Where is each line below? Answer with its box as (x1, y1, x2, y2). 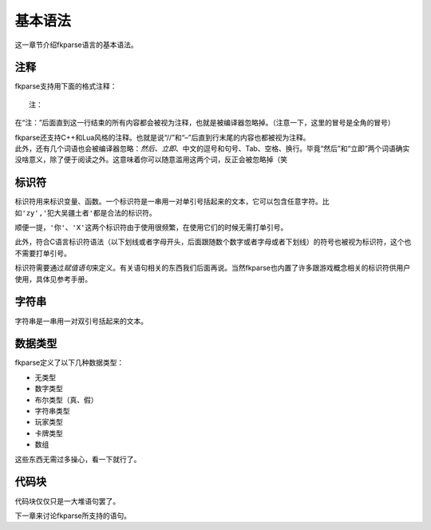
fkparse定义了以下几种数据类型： (14, 358, 125, 367)
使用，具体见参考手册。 (14, 274, 92, 283)
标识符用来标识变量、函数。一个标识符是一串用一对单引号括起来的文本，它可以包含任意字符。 (14, 196, 322, 207)
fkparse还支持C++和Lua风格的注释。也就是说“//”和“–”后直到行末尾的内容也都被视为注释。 (14, 132, 310, 142)
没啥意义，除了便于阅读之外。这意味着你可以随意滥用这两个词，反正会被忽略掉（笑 (14, 155, 287, 164)
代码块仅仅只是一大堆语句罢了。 (14, 496, 120, 506)
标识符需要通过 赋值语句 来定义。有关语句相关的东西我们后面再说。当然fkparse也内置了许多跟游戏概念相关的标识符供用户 (14, 263, 411, 273)
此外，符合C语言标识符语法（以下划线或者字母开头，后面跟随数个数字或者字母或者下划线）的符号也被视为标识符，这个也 (14, 237, 412, 247)
